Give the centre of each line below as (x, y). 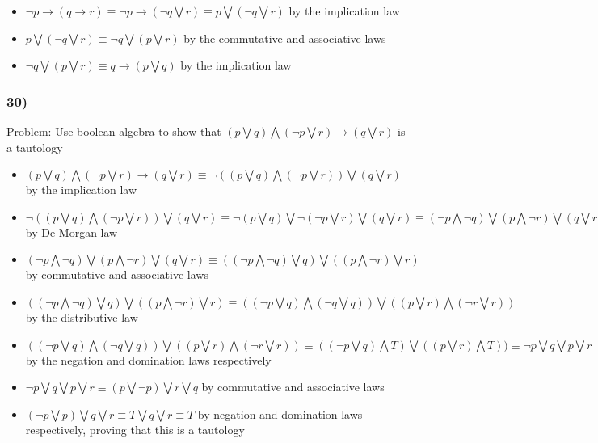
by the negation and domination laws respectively (148, 359)
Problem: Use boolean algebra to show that (114, 131)
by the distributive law (82, 316)
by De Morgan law (72, 232)
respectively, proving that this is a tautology (135, 430)
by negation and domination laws (280, 413)
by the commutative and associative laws (285, 38)
